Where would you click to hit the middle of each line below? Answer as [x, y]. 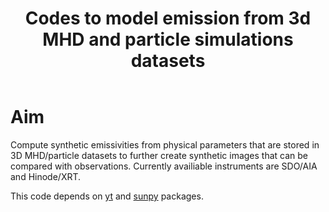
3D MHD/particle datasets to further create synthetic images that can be [159, 155]
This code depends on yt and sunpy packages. [107, 196]
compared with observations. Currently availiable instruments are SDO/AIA [164, 166]
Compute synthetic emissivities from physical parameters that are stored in [165, 144]
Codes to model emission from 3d [168, 18]
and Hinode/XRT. [46, 176]
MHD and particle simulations [168, 39]
